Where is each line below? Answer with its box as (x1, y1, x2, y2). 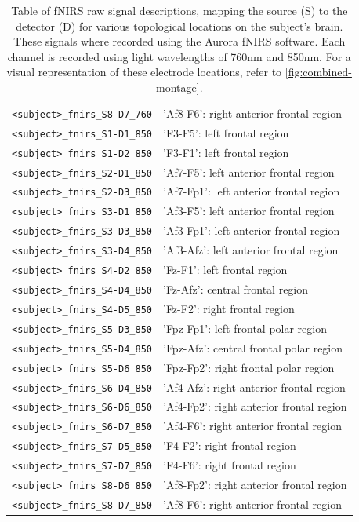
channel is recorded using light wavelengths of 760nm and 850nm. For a (7, 48, 351, 64)
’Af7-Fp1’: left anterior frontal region (162, 183, 340, 199)
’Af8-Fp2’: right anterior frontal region (162, 476, 347, 493)
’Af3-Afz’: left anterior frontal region (162, 242, 339, 258)
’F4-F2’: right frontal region (162, 437, 296, 454)
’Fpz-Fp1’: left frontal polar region (162, 319, 327, 336)
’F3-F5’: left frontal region (162, 124, 289, 141)
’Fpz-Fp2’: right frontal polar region (162, 359, 335, 375)
